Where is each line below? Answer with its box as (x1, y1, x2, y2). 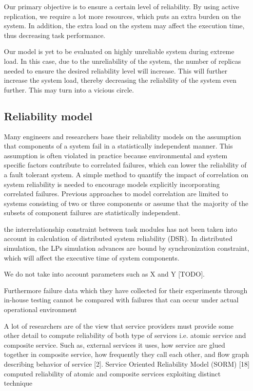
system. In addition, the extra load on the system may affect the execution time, (4, 20, 245, 31)
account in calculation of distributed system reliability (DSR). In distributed (4, 233, 233, 243)
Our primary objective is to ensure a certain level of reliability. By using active (4, 1, 239, 11)
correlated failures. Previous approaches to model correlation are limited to (4, 188, 228, 199)
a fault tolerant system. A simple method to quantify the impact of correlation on (4, 169, 249, 179)
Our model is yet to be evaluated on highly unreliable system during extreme (4, 46, 234, 56)
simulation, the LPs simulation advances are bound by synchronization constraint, (4, 243, 250, 253)
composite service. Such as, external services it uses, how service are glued (4, 339, 225, 350)
